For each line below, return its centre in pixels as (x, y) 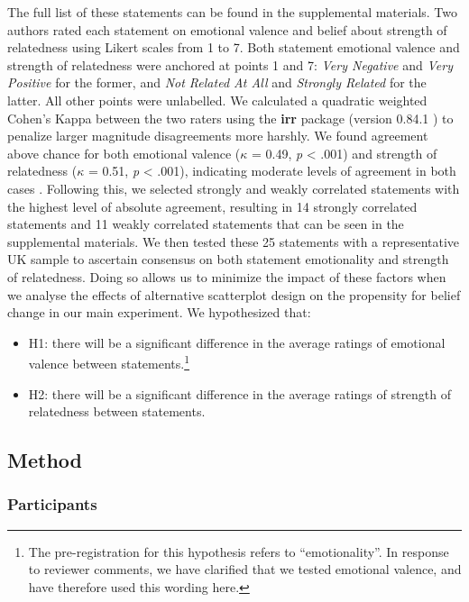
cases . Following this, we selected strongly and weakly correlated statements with (234, 188)
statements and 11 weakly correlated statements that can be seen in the (206, 224)
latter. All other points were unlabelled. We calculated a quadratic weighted (217, 100)
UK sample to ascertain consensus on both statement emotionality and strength (228, 259)
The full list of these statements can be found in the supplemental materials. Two (233, 12)
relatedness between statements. (117, 411)
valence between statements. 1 (109, 362)
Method (45, 460)
